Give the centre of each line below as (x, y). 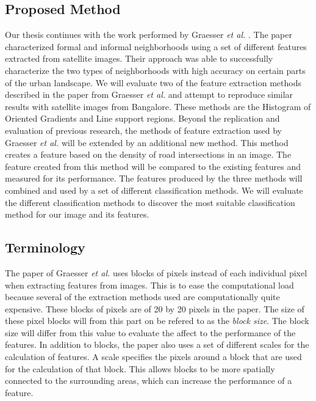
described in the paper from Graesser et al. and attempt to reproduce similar (149, 94)
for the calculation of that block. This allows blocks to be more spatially (140, 368)
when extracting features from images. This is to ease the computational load (149, 285)
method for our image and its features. (77, 214)
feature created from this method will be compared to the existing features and (153, 166)
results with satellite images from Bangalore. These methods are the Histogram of (158, 106)
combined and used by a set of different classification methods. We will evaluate (154, 190)
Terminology (45, 247)
